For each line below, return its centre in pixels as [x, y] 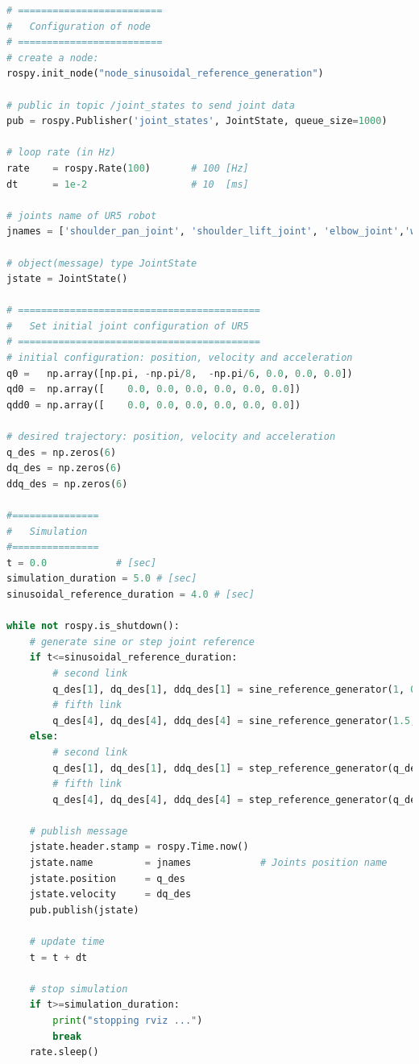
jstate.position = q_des [107, 878]
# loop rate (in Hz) [62, 153]
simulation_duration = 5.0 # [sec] [102, 579]
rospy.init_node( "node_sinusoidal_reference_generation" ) [165, 74]
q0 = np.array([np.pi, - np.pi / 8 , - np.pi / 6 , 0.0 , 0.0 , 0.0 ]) [180, 373]
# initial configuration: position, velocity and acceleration [180, 358]
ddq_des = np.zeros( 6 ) [67, 484]
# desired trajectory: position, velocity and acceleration [171, 437]
